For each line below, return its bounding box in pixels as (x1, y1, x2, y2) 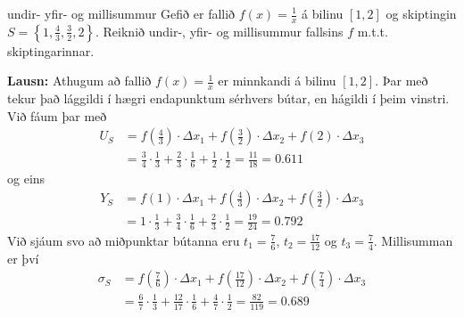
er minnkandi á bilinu (218, 71, 336, 90)
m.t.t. (357, 21, 388, 40)
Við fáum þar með (7, 106, 107, 125)
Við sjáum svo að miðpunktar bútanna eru (7, 231, 240, 249)
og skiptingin (385, 4, 457, 22)
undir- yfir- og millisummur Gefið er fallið (7, 4, 236, 22)
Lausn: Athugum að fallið (7, 71, 152, 90)
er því (7, 248, 39, 267)
